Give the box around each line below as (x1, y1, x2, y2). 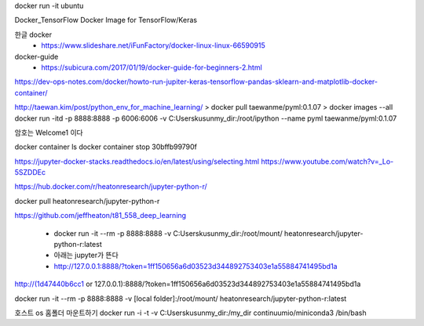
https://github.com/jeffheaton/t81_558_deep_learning (14, 211, 187, 220)
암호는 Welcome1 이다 (14, 128, 83, 137)
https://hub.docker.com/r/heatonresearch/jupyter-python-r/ (14, 182, 207, 191)
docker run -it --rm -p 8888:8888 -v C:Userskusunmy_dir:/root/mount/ (53, 228, 283, 238)
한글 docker (14, 30, 53, 39)
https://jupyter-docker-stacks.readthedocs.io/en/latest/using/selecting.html (14, 157, 259, 166)
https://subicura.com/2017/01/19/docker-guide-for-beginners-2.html (41, 63, 262, 72)
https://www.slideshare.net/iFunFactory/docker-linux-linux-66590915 (41, 41, 266, 50)
